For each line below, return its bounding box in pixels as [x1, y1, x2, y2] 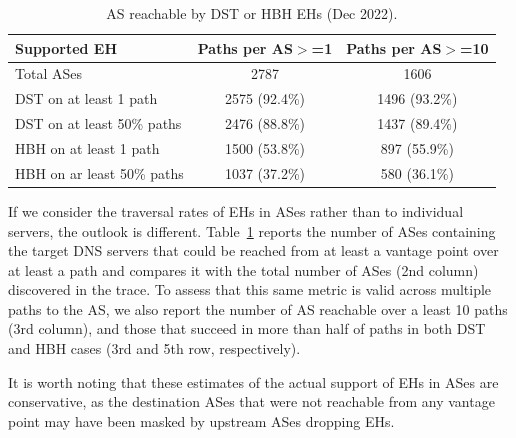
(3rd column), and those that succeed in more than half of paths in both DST [8, 318, 486, 339]
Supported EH [15, 37, 118, 58]
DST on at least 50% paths [15, 113, 182, 134]
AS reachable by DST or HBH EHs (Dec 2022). [106, 3, 398, 23]
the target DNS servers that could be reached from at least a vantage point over [8, 240, 499, 261]
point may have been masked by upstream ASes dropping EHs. [8, 410, 395, 431]
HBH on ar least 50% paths [15, 162, 184, 183]
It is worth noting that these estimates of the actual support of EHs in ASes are [8, 371, 499, 392]
